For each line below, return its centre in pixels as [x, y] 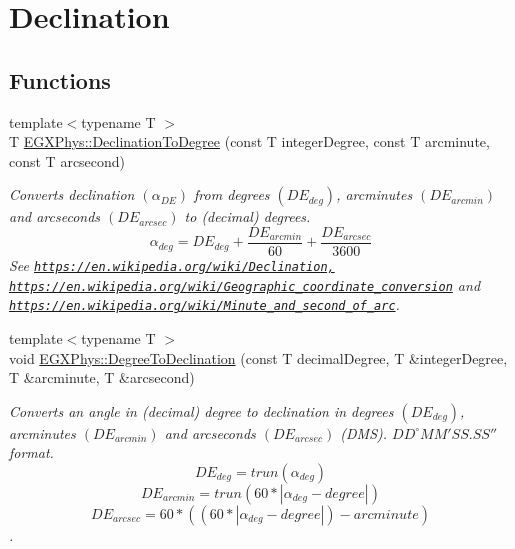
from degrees [232, 194]
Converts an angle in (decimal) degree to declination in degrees [201, 410]
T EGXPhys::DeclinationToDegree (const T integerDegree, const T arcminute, [249, 141]
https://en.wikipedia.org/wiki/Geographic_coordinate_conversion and [245, 284]
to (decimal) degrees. [247, 216]
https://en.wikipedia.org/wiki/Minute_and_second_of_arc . [204, 304]
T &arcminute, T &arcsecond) [102, 377]
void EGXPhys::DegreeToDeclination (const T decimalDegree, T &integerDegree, [258, 357]
